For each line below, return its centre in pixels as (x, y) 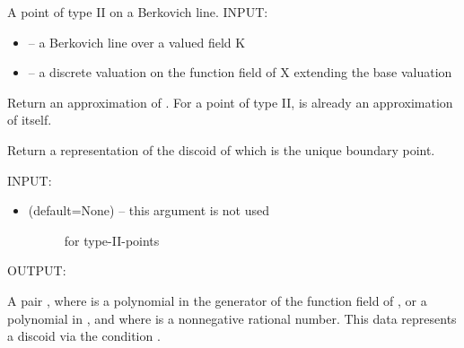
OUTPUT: (37, 270)
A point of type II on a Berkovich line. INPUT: (138, 12)
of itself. (30, 120)
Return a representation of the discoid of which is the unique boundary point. (221, 149)
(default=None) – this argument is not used (149, 210)
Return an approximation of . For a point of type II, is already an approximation (230, 102)
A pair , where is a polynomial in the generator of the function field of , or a (217, 300)
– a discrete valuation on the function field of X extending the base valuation (240, 72)
